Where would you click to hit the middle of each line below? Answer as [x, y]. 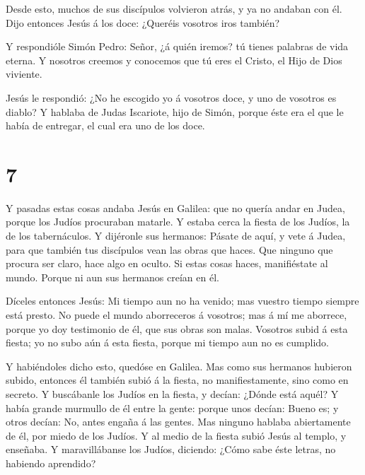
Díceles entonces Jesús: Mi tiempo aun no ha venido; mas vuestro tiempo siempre [182, 301]
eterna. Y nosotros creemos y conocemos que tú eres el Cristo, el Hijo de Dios [174, 60]
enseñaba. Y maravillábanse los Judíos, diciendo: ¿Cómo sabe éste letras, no [171, 449]
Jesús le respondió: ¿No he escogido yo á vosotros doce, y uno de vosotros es [171, 97]
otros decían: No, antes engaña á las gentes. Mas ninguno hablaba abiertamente [178, 422]
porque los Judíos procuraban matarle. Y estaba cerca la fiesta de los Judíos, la [178, 222]
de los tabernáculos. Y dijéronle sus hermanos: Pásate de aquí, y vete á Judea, [176, 236]
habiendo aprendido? [51, 463]
